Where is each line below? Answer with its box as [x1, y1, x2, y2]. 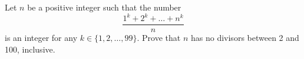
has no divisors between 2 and [191, 32, 299, 44]
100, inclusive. [5, 43, 55, 55]
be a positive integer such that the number [27, 1, 181, 13]
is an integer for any [5, 32, 78, 44]
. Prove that [137, 32, 181, 44]
